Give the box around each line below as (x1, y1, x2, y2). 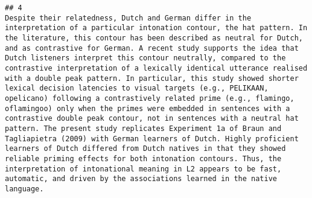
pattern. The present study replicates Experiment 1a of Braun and (5, 124, 282, 133)
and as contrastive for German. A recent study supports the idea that (5, 43, 299, 53)
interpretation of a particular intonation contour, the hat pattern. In (5, 24, 308, 33)
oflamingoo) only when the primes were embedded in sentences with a (5, 104, 290, 113)
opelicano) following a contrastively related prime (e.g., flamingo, (5, 94, 294, 103)
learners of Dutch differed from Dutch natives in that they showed (5, 144, 286, 153)
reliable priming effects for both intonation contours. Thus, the (5, 154, 282, 163)
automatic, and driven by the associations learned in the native (5, 174, 278, 184)
